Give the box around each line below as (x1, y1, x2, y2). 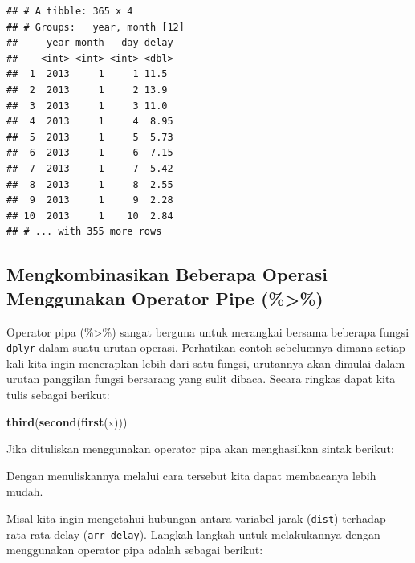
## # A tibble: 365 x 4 (6, 6, 133, 17)
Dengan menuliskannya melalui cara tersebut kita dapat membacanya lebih (6, 467, 376, 483)
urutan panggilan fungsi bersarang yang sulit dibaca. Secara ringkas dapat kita (6, 370, 396, 387)
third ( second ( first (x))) (6, 413, 128, 430)
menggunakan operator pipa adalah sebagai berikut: (6, 541, 263, 558)
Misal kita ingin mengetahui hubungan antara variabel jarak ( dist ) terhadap (6, 509, 386, 526)
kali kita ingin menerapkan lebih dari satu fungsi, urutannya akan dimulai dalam (6, 354, 405, 371)
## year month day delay (6, 37, 173, 49)
